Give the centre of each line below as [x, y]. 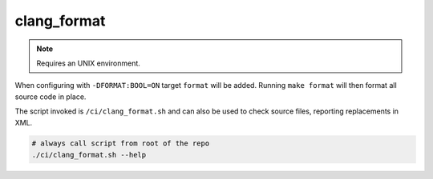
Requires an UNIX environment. [88, 63]
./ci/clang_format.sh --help [89, 155]
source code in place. [51, 97]
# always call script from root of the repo [121, 143]
